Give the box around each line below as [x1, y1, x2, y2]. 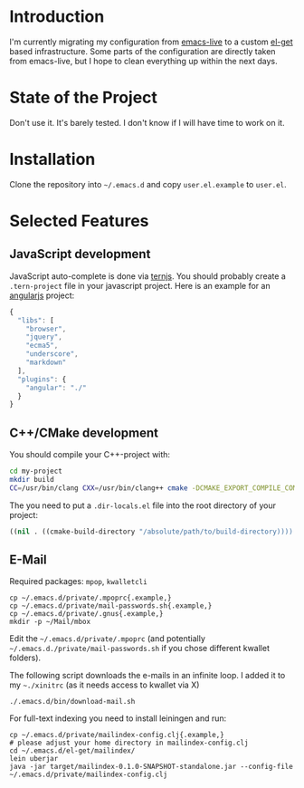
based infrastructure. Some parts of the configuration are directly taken [9, 45, 276, 56]
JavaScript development [9, 246, 151, 262]
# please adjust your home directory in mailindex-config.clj [9, 738, 249, 748]
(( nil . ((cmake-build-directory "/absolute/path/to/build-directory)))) [9, 527, 294, 536]
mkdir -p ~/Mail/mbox [9, 618, 91, 627]
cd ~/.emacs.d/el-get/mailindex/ [9, 746, 136, 755]
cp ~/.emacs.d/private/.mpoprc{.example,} [9, 593, 172, 603]
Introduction [9, 6, 105, 27]
